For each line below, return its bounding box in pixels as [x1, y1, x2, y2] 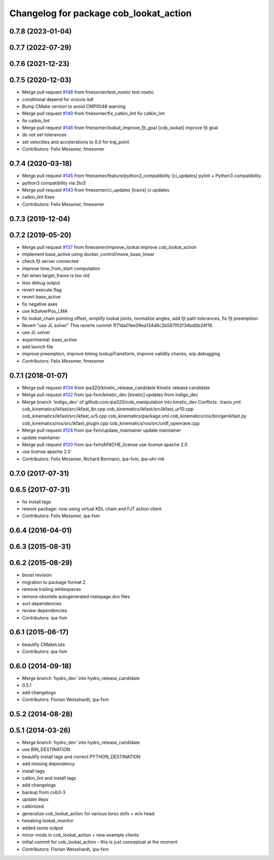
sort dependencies [22, 600, 62, 606]
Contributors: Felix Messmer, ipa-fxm [22, 513, 100, 519]
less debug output [22, 280, 60, 286]
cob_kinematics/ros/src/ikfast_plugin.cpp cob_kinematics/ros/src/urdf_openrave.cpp [22, 420, 200, 426]
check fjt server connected [22, 258, 79, 264]
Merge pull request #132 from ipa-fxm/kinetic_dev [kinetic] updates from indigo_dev [22, 392, 198, 398]
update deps [22, 796, 49, 803]
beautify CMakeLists [22, 641, 65, 647]
